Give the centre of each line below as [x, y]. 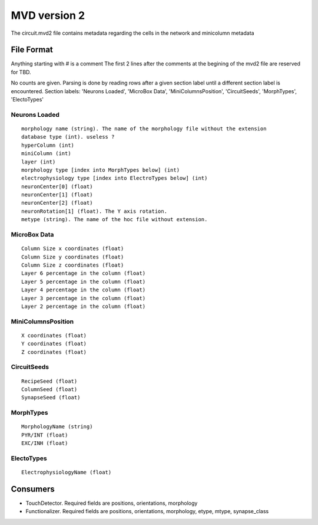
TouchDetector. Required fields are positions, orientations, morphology [112, 503]
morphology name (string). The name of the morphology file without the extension [144, 129]
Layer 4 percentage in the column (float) [84, 290]
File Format [32, 50]
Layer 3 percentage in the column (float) [84, 298]
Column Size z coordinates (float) [73, 265]
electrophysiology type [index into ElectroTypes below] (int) [115, 178]
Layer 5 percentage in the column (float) [84, 281]
